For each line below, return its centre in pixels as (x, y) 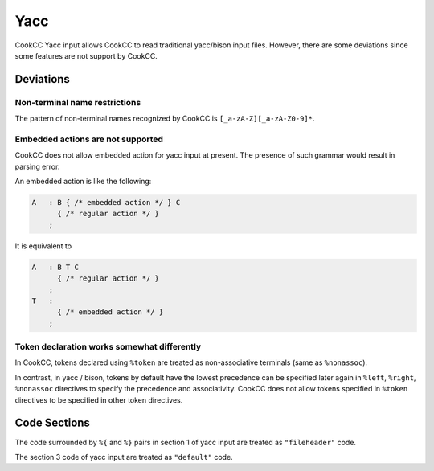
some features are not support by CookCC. (86, 55)
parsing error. (37, 166)
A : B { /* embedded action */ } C (106, 202)
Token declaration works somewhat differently (108, 347)
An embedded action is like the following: (83, 182)
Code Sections (52, 423)
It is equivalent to (43, 246)
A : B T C (55, 267)
